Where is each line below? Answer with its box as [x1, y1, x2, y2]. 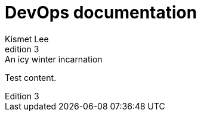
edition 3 [5, 43, 39, 54]
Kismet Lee [5, 33, 49, 44]
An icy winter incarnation [5, 54, 103, 64]
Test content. [5, 72, 57, 83]
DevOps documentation [5, 2, 197, 23]
